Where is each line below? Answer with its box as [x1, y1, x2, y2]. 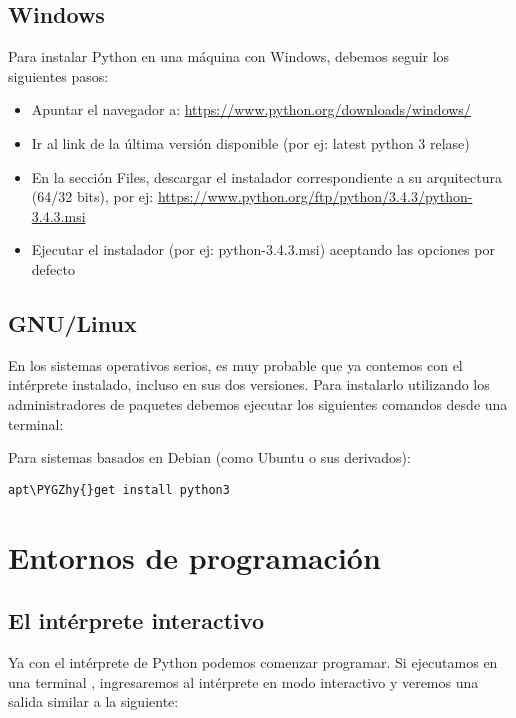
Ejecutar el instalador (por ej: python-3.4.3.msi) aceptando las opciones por [31, 239, 495, 260]
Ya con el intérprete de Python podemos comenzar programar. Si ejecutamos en [8, 651, 498, 672]
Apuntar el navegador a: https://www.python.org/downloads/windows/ [31, 99, 471, 120]
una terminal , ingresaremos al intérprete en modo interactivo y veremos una [8, 671, 479, 692]
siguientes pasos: [8, 65, 109, 86]
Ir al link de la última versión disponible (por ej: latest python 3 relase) [31, 132, 470, 153]
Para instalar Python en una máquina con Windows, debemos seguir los [8, 46, 450, 67]
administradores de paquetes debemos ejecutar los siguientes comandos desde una [8, 393, 508, 414]
